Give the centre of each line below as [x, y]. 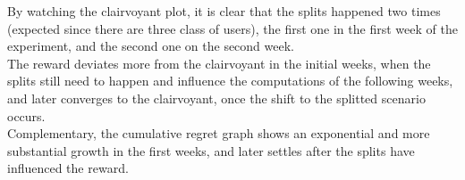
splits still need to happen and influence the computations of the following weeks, [230, 81]
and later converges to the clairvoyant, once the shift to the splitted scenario [216, 98]
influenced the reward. [68, 168]
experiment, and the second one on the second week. [151, 46]
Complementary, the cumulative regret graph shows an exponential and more [219, 133]
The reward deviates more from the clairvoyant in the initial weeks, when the [219, 63]
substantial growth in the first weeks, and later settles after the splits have [211, 150]
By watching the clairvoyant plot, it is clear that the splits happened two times [224, 11]
